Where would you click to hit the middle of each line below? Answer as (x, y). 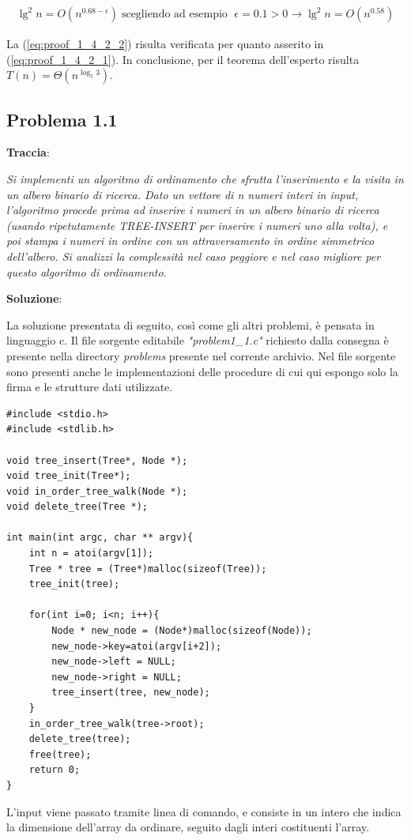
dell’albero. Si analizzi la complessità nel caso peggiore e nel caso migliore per (194, 256)
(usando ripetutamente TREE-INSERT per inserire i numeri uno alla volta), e (197, 225)
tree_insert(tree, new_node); (131, 693)
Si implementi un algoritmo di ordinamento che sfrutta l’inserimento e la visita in (205, 179)
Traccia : (28, 152)
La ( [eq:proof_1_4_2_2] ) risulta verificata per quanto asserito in (165, 44)
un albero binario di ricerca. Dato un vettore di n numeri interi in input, (183, 194)
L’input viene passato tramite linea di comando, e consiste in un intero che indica (204, 811)
